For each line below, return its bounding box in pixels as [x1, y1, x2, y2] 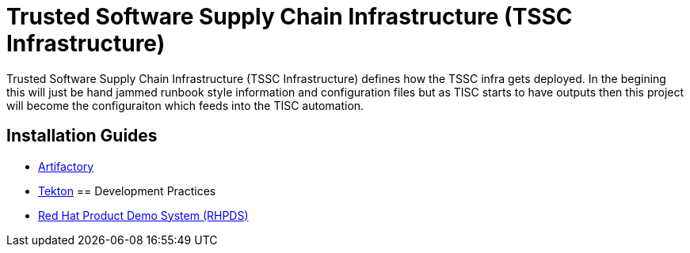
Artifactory [38, 159, 94, 173]
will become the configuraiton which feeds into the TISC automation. [6, 98, 364, 112]
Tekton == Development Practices [38, 183, 216, 198]
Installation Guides [6, 126, 158, 146]
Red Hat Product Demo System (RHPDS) [38, 208, 249, 222]
